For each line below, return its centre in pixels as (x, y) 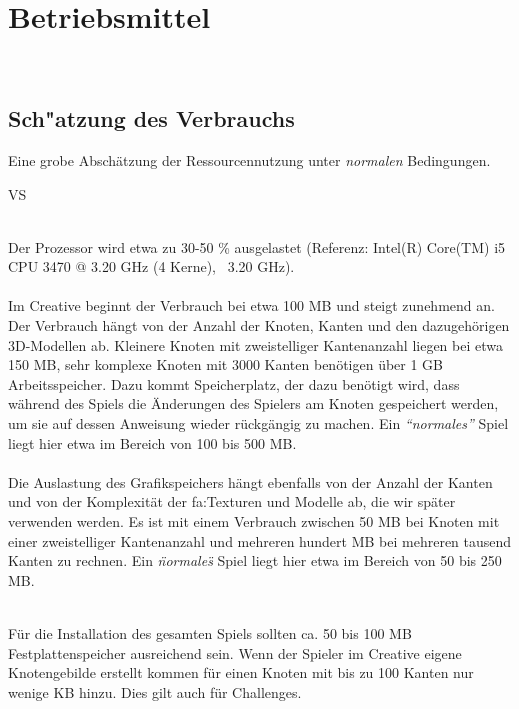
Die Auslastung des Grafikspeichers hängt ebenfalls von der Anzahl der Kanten (250, 481)
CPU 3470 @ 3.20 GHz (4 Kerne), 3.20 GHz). (151, 266)
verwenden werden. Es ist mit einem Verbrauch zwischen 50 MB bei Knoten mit (254, 521)
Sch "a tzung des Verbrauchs (151, 118)
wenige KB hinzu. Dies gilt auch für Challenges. (155, 691)
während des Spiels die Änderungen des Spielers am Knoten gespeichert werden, (253, 403)
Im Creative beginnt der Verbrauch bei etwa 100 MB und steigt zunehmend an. (251, 305)
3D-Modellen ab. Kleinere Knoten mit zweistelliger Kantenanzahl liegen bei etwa (255, 344)
